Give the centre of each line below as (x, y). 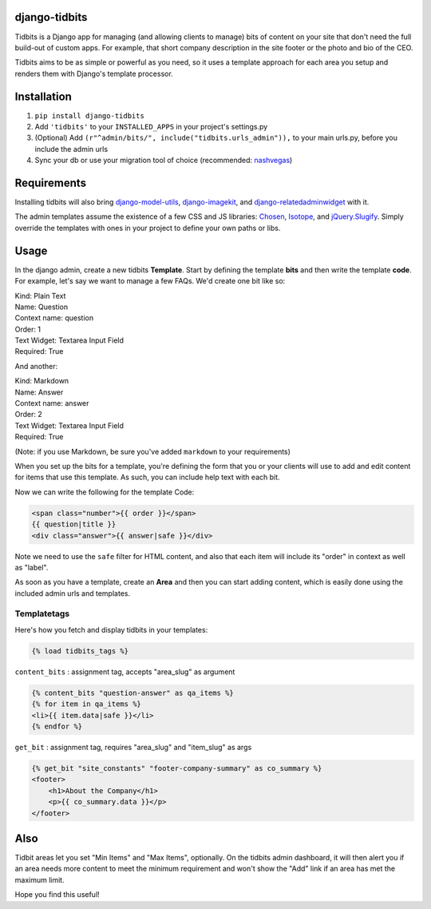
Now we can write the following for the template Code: (105, 492)
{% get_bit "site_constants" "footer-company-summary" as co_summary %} (177, 768)
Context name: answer (52, 403)
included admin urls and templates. (73, 593)
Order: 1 (28, 329)
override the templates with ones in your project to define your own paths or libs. (148, 228)
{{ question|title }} (74, 524)
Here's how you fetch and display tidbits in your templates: (111, 629)
